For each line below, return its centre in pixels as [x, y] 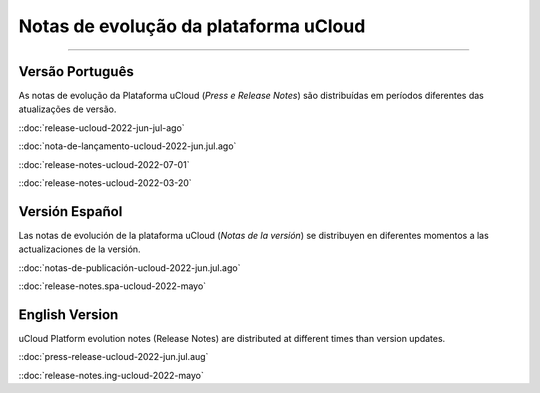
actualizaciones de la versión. [79, 249]
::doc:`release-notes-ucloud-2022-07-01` [104, 164]
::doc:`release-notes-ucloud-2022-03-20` [105, 183]
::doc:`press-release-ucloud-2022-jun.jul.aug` [113, 357]
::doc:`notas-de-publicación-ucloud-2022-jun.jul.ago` [129, 267]
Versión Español [70, 211]
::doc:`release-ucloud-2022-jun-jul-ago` [101, 127]
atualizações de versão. [67, 109]
